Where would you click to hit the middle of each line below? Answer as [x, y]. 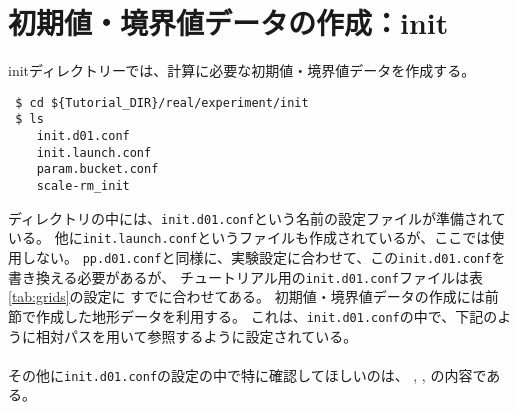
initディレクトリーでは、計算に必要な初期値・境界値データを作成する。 [242, 70]
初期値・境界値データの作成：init [228, 22]
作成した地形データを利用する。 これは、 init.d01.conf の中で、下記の [266, 315]
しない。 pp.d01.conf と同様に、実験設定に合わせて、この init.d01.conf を [263, 256]
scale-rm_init [83, 186]
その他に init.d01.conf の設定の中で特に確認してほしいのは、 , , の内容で [247, 374]
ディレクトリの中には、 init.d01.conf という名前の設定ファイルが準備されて [257, 217]
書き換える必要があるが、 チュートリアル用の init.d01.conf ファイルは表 [245, 276]
